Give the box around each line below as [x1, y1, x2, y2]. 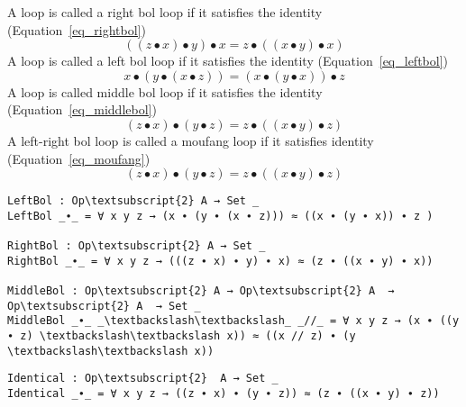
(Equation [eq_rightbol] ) [7, 20, 146, 39]
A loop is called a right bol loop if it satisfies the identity [7, 3, 323, 21]
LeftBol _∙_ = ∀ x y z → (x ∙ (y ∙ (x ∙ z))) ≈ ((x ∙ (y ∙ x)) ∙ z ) [7, 209, 434, 222]
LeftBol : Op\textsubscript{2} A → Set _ [7, 194, 260, 208]
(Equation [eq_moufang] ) [7, 149, 151, 167]
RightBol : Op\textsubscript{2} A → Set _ [7, 240, 266, 253]
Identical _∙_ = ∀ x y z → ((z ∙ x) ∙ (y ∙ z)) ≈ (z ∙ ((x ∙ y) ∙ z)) [7, 387, 440, 401]
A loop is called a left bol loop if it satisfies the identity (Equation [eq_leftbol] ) [7, 51, 449, 70]
